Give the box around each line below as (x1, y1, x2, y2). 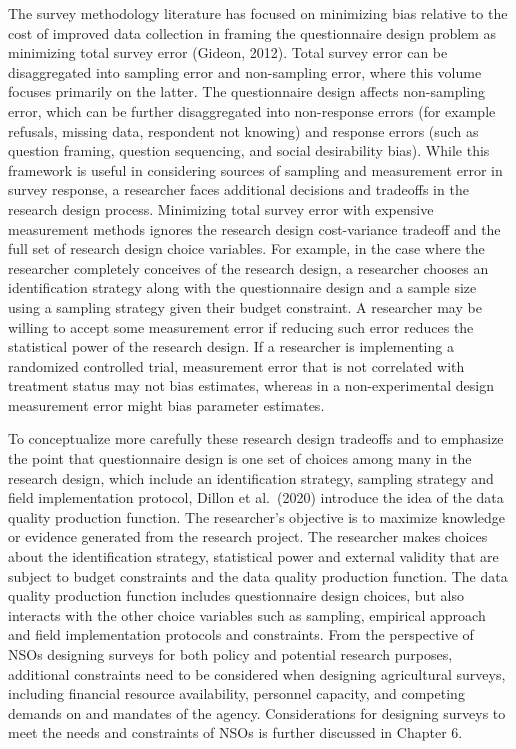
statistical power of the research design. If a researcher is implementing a (8, 336, 454, 357)
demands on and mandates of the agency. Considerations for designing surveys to (8, 702, 506, 723)
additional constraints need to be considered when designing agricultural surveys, (8, 663, 506, 684)
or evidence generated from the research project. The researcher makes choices (8, 526, 488, 547)
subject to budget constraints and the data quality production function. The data (8, 565, 508, 586)
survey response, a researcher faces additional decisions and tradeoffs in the (8, 179, 469, 200)
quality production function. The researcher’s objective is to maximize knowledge (8, 506, 505, 527)
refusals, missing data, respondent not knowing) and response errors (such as (8, 120, 479, 141)
